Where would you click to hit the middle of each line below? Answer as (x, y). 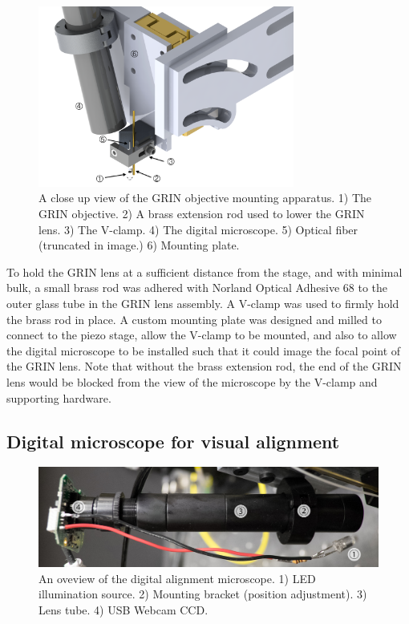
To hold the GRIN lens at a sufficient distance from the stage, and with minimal (204, 271)
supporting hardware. (59, 397)
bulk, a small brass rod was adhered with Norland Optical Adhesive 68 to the (197, 288)
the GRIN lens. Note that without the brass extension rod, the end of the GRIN (204, 366)
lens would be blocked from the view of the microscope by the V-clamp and (192, 381)
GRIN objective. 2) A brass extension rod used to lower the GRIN (202, 214)
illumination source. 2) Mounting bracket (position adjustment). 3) (203, 594)
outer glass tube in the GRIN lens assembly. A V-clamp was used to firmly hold (203, 303)
